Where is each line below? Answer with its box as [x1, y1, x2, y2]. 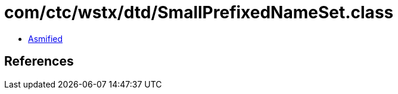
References [4, 54, 74, 69]
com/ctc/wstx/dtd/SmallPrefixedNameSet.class [4, 2, 394, 22]
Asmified [28, 33, 63, 44]
